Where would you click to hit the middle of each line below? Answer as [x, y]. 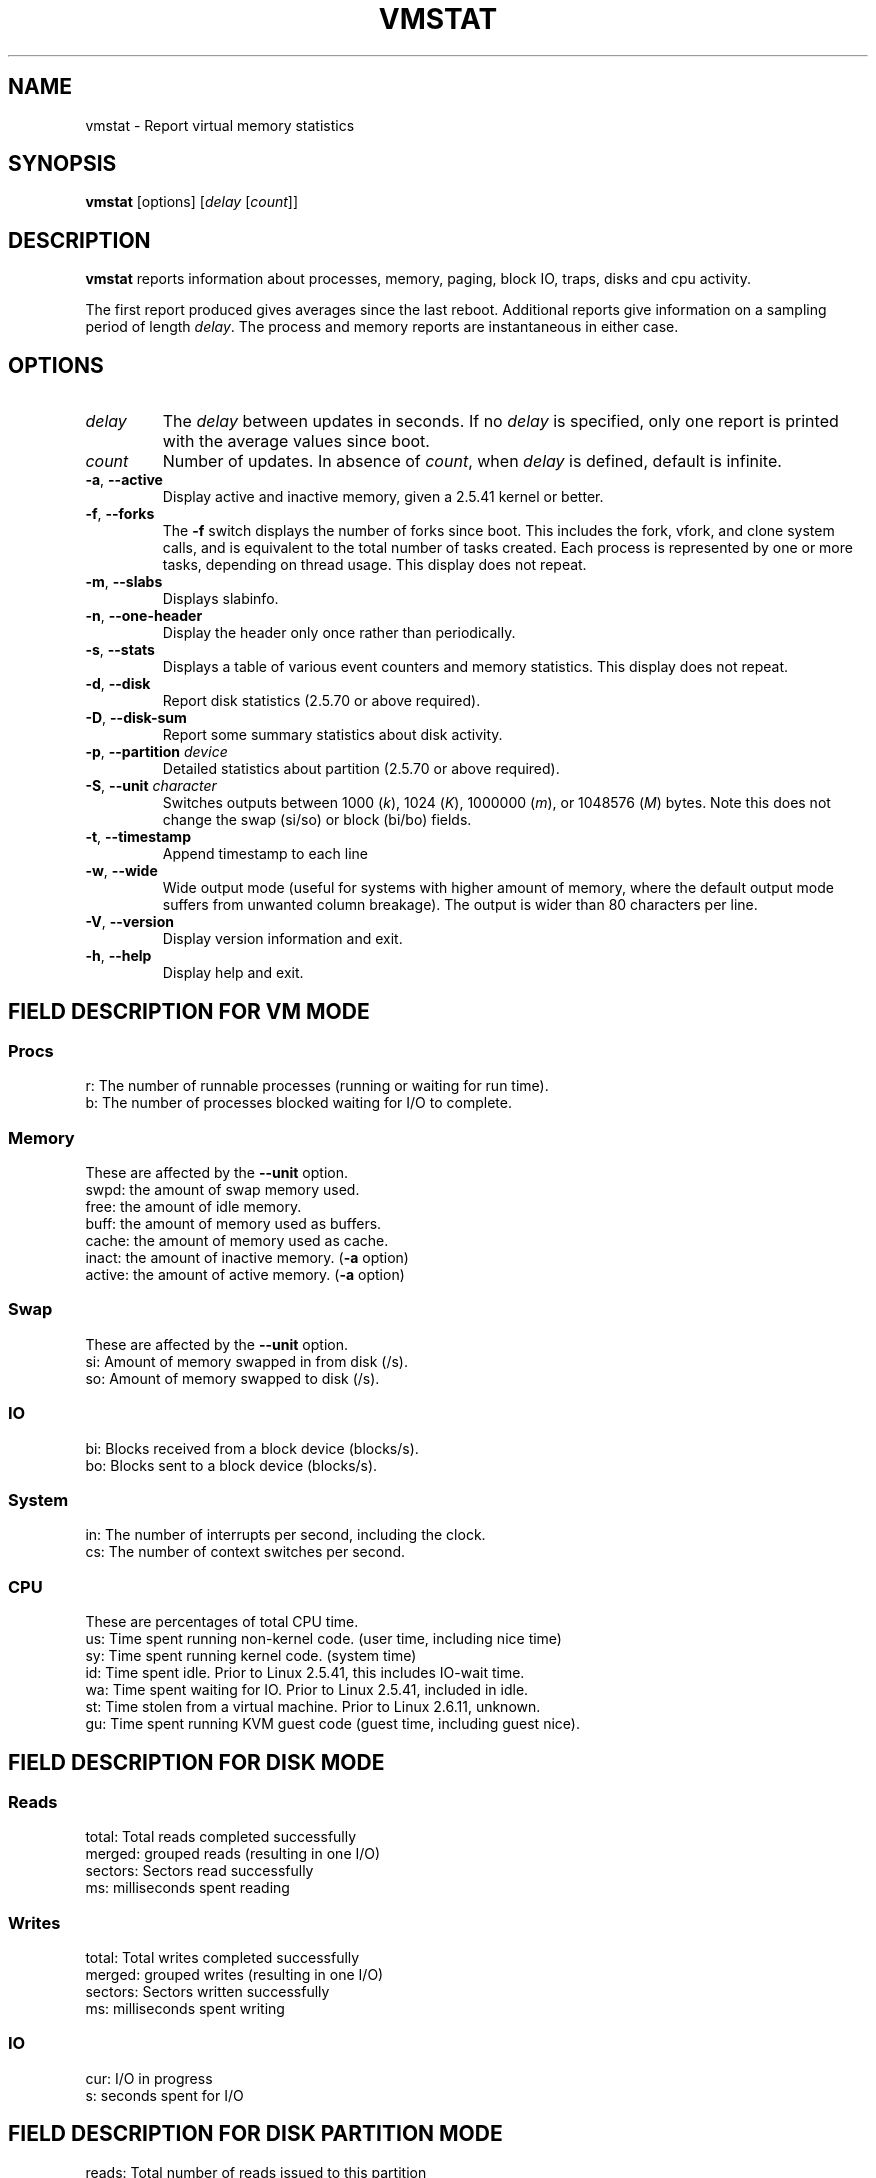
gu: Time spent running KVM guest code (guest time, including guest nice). [332, 1724]
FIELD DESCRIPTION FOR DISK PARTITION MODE [255, 2134]
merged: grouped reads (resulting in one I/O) [233, 1854]
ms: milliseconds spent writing [185, 2009]
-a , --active [124, 480]
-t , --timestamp [138, 837]
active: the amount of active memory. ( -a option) [245, 1275]
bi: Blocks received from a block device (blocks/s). [252, 1448]
